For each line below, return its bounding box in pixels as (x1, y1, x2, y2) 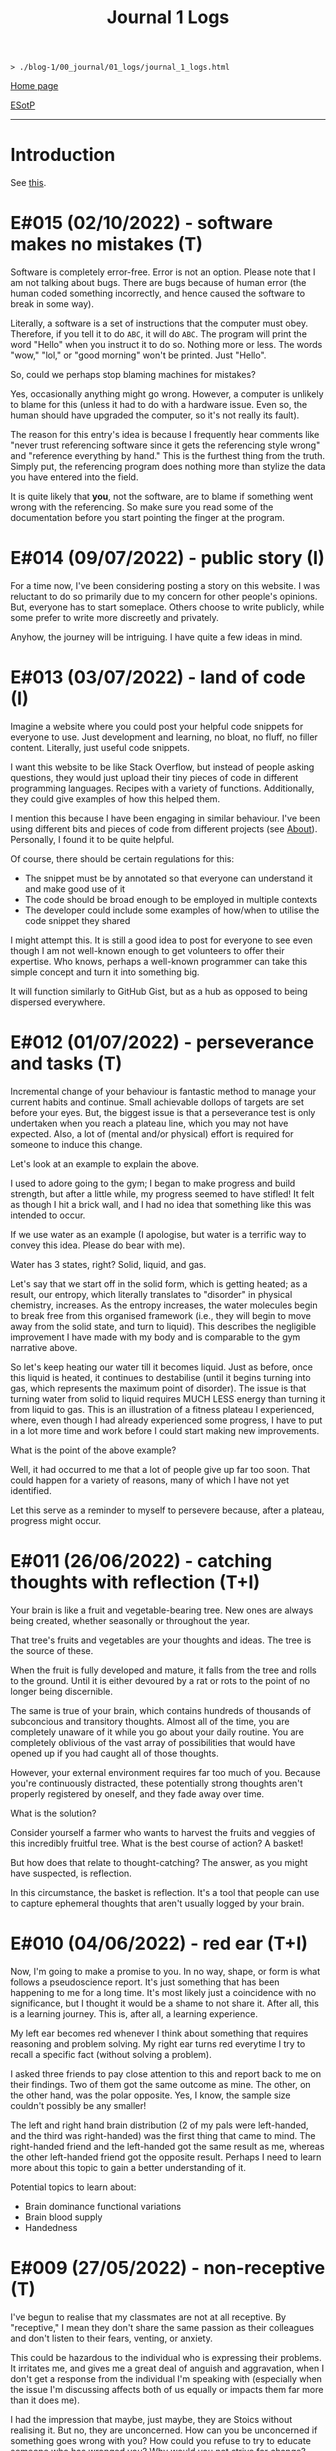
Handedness (24, 2221, 78, 2233)
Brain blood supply (24, 2211, 103, 2223)
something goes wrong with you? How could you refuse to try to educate (10, 2434, 312, 2446)
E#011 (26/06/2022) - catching (10, 1550, 273, 1573)
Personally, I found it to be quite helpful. (10, 833, 175, 845)
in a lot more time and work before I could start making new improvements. (10, 1424, 320, 1436)
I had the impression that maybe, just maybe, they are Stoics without (10, 2413, 293, 2425)
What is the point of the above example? (10, 1444, 177, 1456)
